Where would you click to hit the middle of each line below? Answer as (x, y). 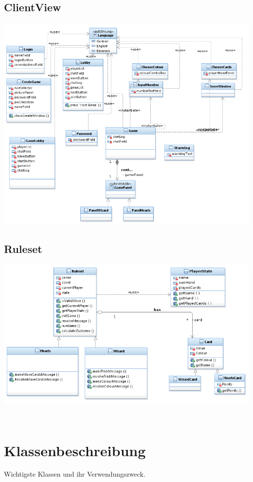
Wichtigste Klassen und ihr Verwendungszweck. (75, 473)
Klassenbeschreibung (75, 450)
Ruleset (23, 248)
